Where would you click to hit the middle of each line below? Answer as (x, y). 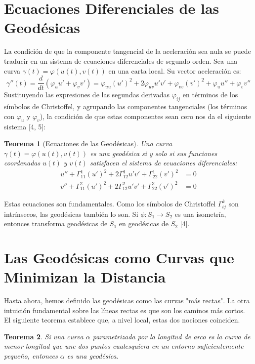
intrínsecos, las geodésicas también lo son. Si (71, 214)
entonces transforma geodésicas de (56, 223)
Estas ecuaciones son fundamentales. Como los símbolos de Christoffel (110, 203)
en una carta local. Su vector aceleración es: (175, 70)
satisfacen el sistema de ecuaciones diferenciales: (163, 163)
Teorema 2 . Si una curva (44, 336)
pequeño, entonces (31, 355)
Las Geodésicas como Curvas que (119, 257)
